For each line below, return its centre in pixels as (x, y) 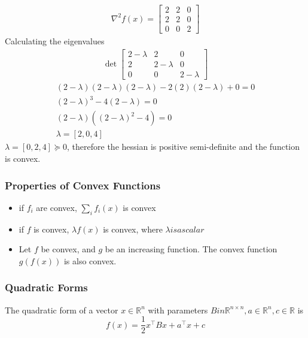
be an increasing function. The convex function (191, 249)
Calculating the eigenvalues (55, 41)
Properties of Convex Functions (83, 185)
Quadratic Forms (46, 287)
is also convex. (90, 260)
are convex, (57, 207)
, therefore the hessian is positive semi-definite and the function (184, 147)
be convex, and (68, 249)
